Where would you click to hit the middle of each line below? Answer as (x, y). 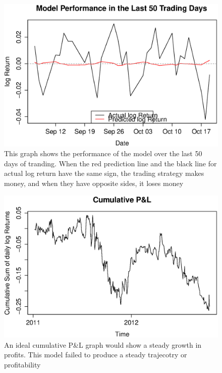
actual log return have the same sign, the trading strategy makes (104, 173)
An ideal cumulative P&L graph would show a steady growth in (103, 344)
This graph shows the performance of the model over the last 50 (103, 153)
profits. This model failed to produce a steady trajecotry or (96, 355)
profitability (22, 364)
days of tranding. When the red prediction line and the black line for (110, 163)
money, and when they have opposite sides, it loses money (94, 183)
